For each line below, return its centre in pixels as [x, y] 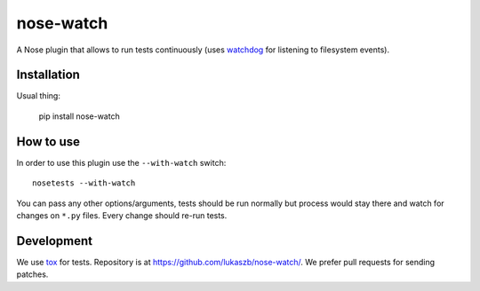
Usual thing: [39, 96]
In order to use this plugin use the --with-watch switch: [121, 162]
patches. [32, 274]
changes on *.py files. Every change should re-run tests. [122, 215]
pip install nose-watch [79, 116]
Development [55, 241]
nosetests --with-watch [84, 183]
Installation [48, 75]
